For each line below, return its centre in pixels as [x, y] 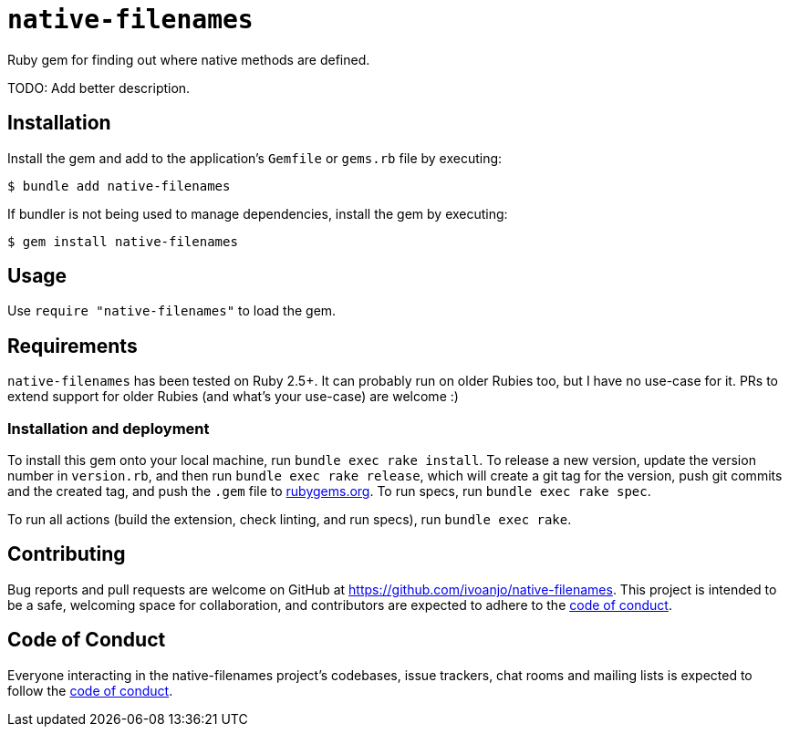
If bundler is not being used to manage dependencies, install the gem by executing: [258, 213]
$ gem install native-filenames [123, 241]
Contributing [67, 554]
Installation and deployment [109, 428]
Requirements [73, 346]
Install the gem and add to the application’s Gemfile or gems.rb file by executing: [255, 158]
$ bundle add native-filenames [119, 186]
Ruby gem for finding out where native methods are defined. [189, 59]
